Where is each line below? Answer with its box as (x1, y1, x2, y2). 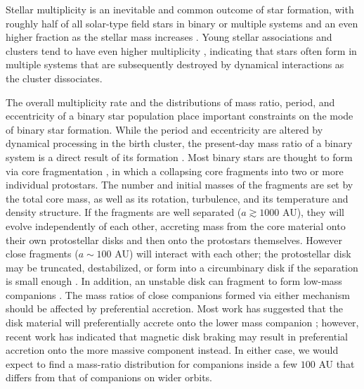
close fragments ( (6, 246, 79, 261)
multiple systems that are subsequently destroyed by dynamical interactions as (6, 57, 344, 72)
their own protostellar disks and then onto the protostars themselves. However (6, 232, 343, 247)
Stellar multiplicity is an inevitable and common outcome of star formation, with (6, 2, 354, 16)
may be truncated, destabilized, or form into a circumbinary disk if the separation (6, 260, 358, 274)
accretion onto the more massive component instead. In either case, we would (6, 343, 339, 357)
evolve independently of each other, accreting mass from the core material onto (6, 218, 346, 233)
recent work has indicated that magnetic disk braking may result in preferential (6, 329, 348, 343)
